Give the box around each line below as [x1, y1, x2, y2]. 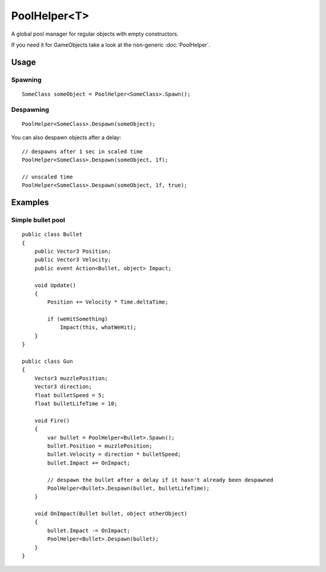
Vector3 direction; [34, 383, 92, 390]
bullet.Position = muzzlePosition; [47, 442, 153, 449]
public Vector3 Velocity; [34, 256, 112, 263]
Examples [11, 197, 50, 208]
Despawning [11, 105, 50, 114]
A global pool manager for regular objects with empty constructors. [11, 30, 179, 37]
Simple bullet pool [11, 215, 66, 224]
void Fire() [34, 417, 70, 424]
